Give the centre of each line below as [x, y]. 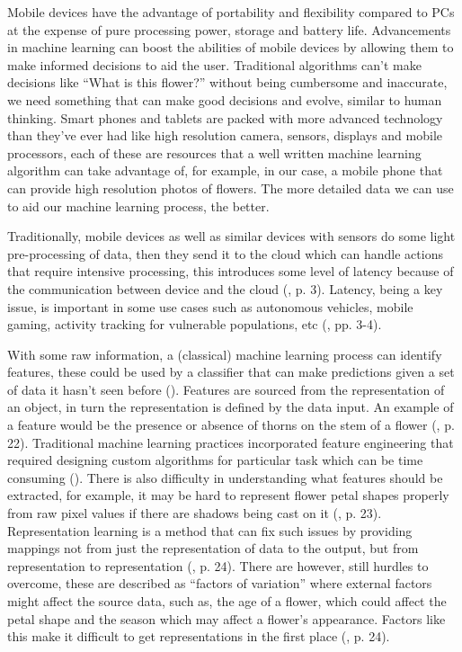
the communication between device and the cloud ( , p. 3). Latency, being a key [225, 288]
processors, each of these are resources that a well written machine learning [214, 152]
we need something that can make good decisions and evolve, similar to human [225, 99]
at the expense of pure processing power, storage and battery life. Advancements [229, 29]
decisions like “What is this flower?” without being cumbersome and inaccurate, [227, 82]
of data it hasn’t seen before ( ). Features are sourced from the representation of [226, 389]
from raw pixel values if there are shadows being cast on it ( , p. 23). [195, 513]
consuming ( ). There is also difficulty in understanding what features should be [225, 477]
